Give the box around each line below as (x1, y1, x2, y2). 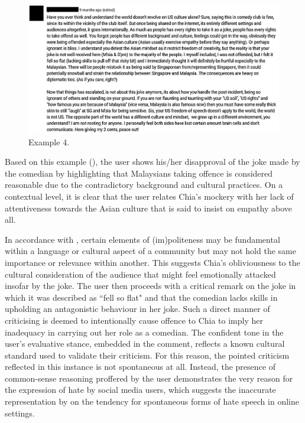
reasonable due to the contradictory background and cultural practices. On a (5, 178, 283, 191)
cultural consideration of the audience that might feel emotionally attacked (5, 268, 276, 280)
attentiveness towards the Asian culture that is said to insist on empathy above (5, 201, 292, 214)
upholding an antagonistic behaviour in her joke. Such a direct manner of (5, 302, 270, 315)
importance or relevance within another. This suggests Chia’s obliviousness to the (5, 256, 300, 268)
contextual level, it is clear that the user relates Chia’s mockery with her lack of (5, 190, 294, 202)
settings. (5, 406, 35, 419)
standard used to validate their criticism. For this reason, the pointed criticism (5, 349, 290, 361)
